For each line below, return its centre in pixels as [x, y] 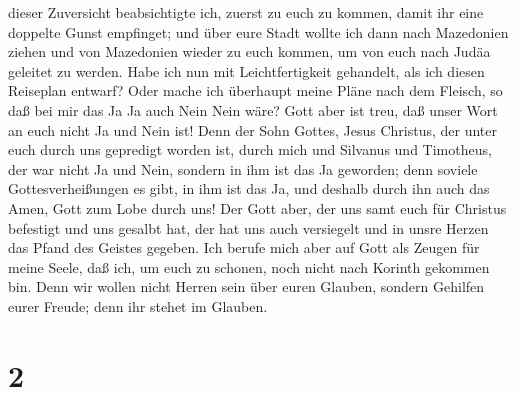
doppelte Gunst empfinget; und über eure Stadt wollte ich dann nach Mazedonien [258, 31]
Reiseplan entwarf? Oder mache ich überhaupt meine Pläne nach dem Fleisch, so [255, 90]
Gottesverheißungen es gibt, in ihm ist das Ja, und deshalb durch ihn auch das [249, 188]
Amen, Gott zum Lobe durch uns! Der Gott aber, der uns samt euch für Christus [257, 207]
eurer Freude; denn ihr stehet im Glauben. [138, 305]
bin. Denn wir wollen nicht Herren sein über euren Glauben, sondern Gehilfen [246, 286]
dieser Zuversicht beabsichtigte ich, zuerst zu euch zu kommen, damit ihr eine [246, 12]
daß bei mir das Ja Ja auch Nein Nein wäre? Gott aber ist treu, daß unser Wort [253, 109]
